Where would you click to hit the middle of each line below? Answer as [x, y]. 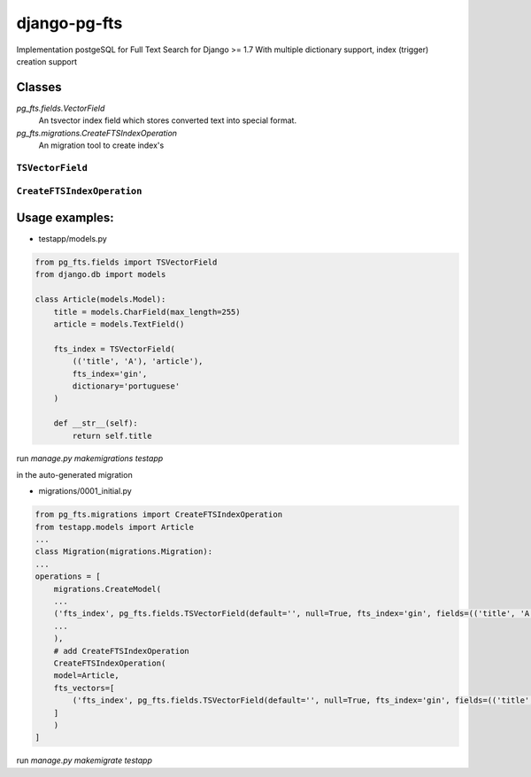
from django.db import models [100, 275]
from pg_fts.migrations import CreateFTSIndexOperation [159, 515]
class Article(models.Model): [100, 300]
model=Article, [86, 676]
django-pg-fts [69, 23]
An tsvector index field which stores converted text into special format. [167, 120]
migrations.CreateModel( [108, 589]
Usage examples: [65, 217]
